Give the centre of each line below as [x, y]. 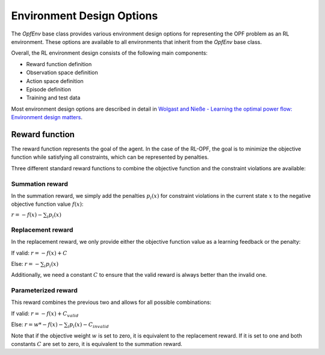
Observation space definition [62, 73]
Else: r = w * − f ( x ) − [37, 324]
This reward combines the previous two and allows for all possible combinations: [111, 302]
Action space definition [55, 81]
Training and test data [53, 98]
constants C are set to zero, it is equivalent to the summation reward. [97, 344]
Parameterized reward [44, 291]
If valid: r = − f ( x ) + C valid [45, 314]
